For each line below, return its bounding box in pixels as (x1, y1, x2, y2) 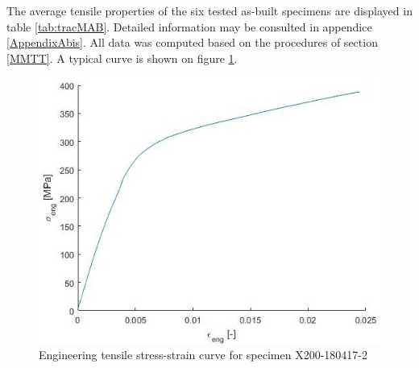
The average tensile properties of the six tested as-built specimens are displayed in (6, 2, 413, 19)
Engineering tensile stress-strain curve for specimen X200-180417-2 (39, 346, 367, 363)
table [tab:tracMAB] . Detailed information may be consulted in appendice (6, 18, 372, 35)
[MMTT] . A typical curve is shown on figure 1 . (6, 49, 238, 66)
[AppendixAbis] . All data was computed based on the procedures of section (6, 34, 378, 51)
